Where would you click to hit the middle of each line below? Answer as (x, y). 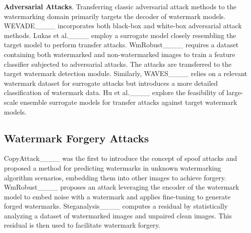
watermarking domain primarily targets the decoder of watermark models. (115, 16)
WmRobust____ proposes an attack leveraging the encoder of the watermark (122, 187)
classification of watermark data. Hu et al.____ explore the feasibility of (114, 92)
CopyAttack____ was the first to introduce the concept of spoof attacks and (121, 158)
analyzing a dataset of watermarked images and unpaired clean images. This (118, 215)
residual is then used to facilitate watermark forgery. (82, 225)
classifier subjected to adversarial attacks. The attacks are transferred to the (118, 64)
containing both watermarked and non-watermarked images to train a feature (120, 54)
